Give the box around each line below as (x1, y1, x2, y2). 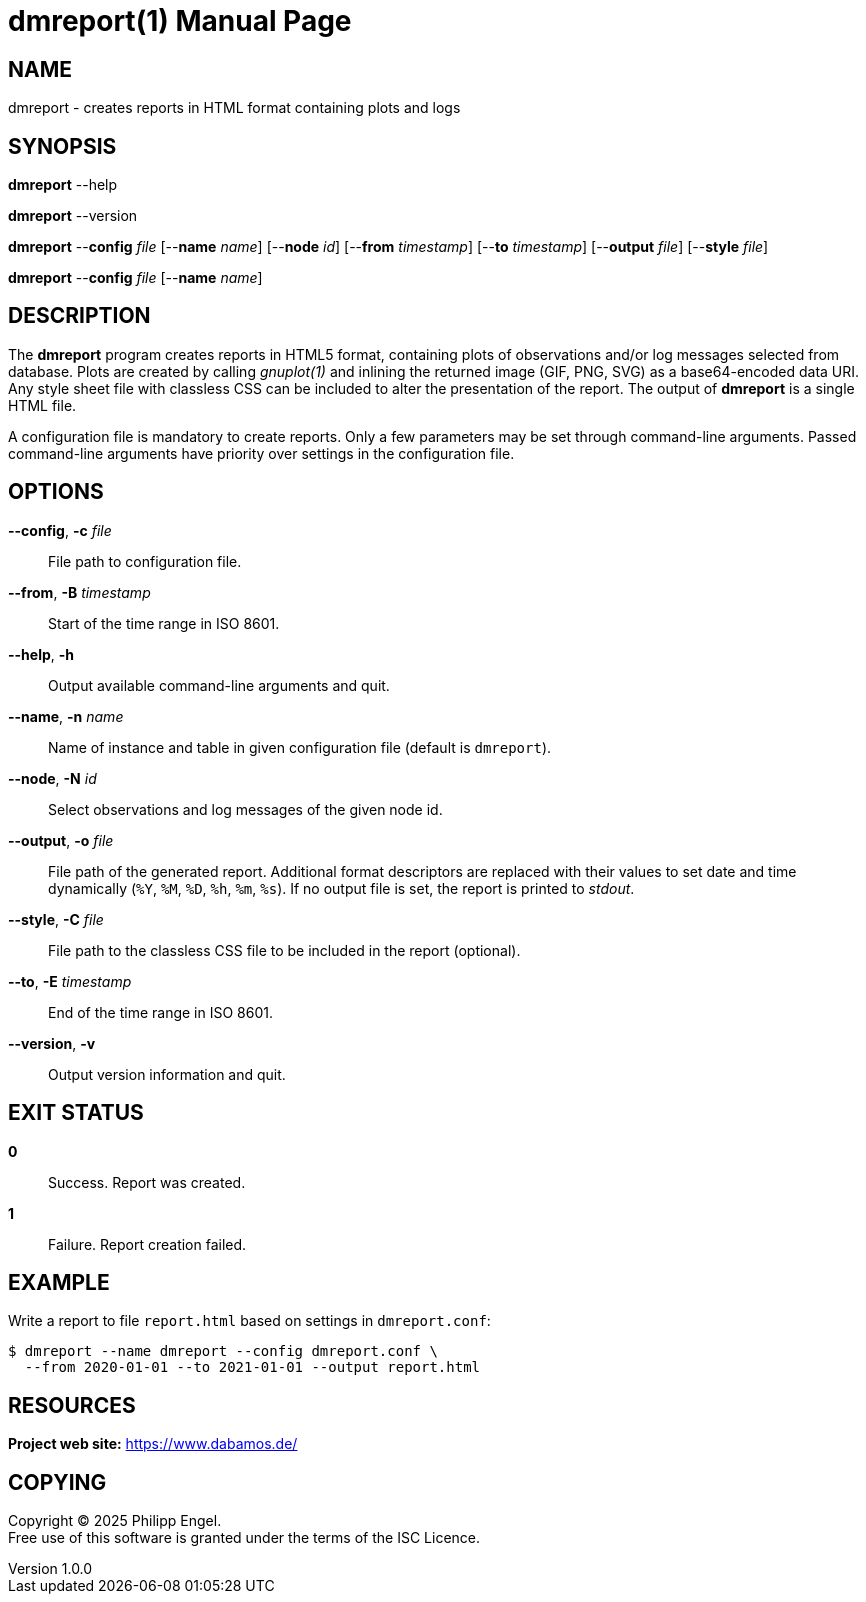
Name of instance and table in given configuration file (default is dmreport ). (48, 738, 552, 756)
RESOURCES (8, 1392, 136, 1418)
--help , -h (8, 645, 75, 663)
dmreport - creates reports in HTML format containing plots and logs (8, 99, 461, 117)
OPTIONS (8, 479, 104, 505)
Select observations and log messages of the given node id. (48, 800, 443, 818)
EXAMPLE (8, 1269, 110, 1295)
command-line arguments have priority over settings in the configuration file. (8, 444, 515, 462)
